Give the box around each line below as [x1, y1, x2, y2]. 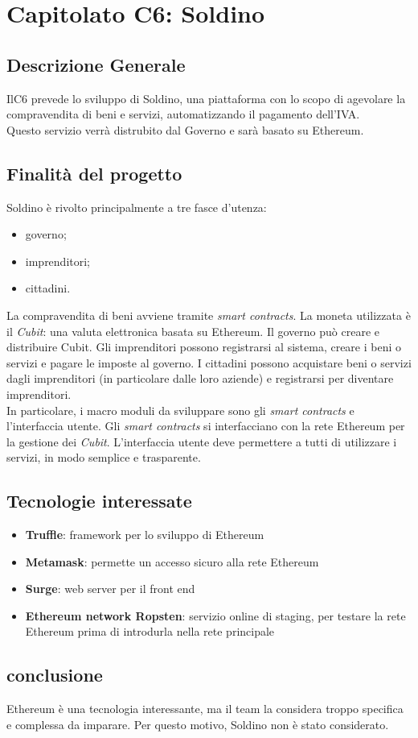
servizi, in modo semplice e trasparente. [6, 449, 201, 466]
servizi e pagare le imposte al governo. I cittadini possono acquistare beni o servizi [6, 354, 412, 371]
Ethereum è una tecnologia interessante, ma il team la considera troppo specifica [6, 700, 404, 717]
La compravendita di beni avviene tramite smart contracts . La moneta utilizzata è [6, 306, 411, 323]
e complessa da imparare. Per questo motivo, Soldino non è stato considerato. [6, 715, 389, 732]
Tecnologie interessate [6, 488, 192, 513]
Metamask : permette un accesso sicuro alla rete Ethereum [25, 553, 319, 570]
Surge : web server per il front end [25, 580, 195, 597]
